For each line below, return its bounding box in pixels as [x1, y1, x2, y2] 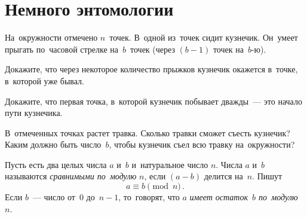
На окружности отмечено [5, 31, 98, 44]
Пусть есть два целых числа [5, 158, 107, 170]
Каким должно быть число [5, 138, 102, 151]
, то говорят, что [118, 191, 180, 203]
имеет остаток [189, 191, 248, 203]
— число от [32, 191, 75, 203]
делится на [204, 170, 243, 182]
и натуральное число [131, 158, 208, 170]
